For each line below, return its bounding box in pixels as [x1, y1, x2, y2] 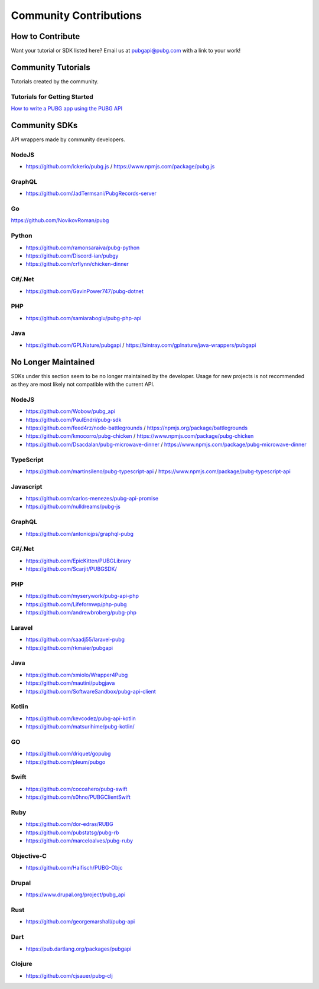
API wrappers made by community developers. [11, 136, 125, 143]
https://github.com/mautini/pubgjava [25, 679, 115, 687]
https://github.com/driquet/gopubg [25, 750, 111, 757]
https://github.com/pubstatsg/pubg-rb [25, 829, 119, 836]
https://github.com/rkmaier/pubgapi [25, 644, 113, 651]
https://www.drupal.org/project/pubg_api [25, 891, 126, 898]
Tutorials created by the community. [11, 77, 99, 85]
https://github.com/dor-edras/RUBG [25, 821, 113, 828]
